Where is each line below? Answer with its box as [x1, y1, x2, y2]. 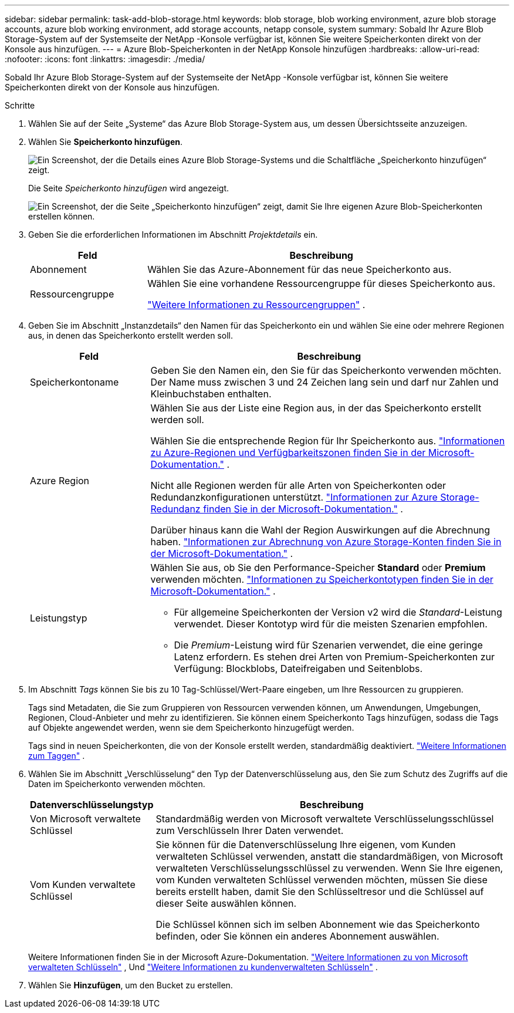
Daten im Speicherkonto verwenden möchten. [28, 779, 205, 789]
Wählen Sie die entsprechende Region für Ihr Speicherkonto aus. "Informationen [150, 435, 505, 447]
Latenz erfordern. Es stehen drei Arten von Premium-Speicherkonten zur [174, 651, 495, 663]
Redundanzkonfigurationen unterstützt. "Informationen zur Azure [150, 491, 438, 503]
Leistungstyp [30, 612, 87, 624]
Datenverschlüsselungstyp [30, 799, 154, 811]
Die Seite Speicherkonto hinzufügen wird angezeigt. [28, 183, 229, 193]
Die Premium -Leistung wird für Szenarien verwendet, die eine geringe [174, 639, 483, 651]
